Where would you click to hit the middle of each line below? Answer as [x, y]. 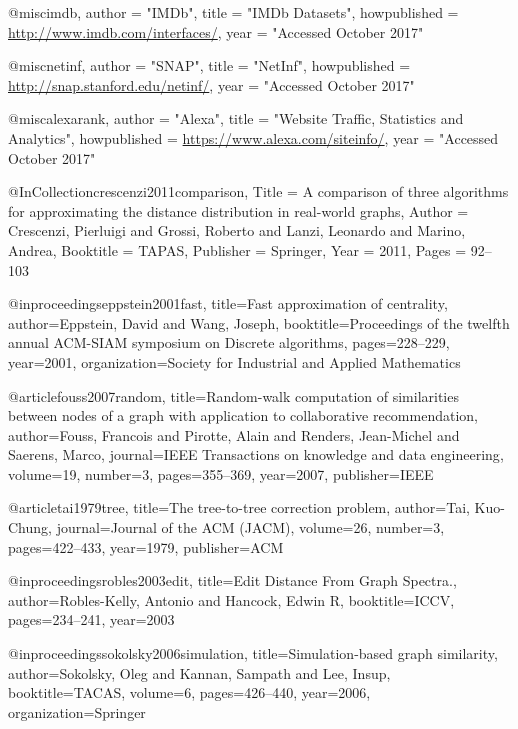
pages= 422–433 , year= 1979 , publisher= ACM [146, 546]
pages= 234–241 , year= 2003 [91, 619]
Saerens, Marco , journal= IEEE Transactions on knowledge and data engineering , [256, 454]
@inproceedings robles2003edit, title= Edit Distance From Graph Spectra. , [232, 580]
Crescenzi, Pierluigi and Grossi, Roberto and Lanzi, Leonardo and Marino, [237, 230]
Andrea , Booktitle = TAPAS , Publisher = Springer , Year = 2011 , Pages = [237, 249]
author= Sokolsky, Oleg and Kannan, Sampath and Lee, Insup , [199, 672]
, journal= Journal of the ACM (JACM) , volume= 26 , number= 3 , [246, 527]
